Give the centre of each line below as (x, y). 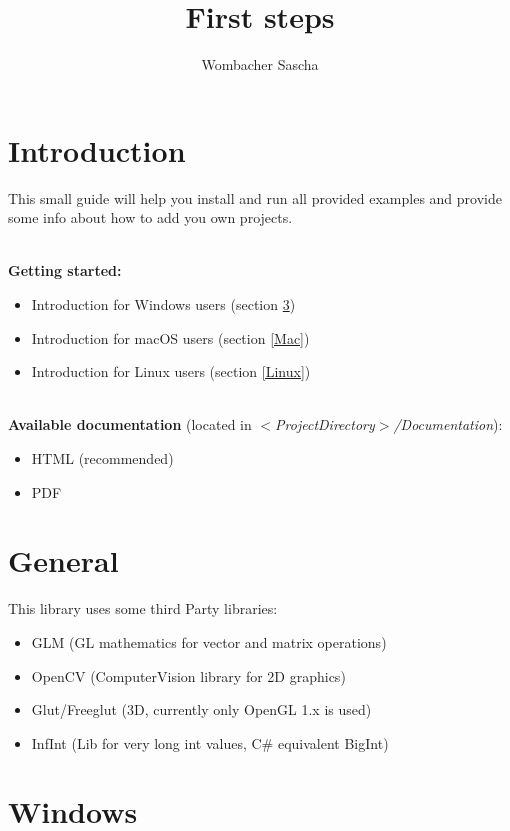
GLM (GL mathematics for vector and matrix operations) (209, 641)
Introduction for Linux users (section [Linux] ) (171, 371)
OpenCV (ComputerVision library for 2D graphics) (188, 675)
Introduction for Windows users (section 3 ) (163, 304)
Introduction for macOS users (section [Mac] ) (170, 337)
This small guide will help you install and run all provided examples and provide (255, 197)
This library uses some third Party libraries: (143, 608)
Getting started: (65, 270)
